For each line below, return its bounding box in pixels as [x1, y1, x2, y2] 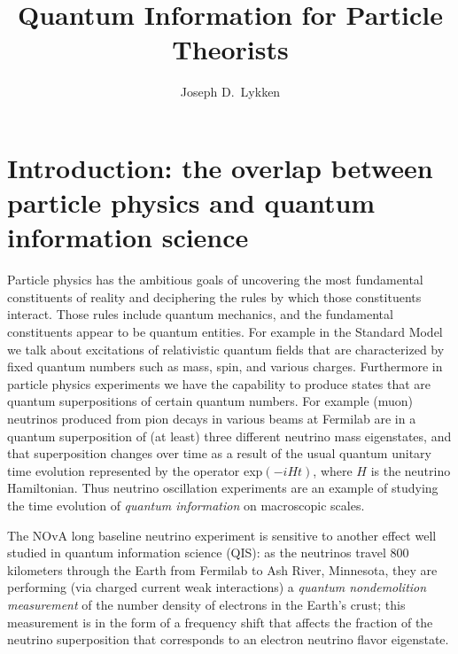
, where [313, 461, 353, 479]
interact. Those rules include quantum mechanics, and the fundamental [7, 305, 393, 323]
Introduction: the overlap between [7, 149, 433, 185]
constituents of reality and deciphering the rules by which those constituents [7, 287, 422, 306]
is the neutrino [370, 461, 451, 479]
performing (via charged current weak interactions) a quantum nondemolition [7, 578, 427, 596]
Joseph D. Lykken [180, 82, 281, 101]
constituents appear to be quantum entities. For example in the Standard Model [7, 323, 443, 340]
